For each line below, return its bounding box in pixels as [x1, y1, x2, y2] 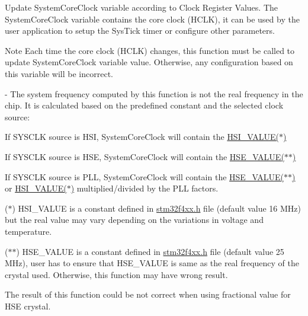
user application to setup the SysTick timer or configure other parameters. [5, 24, 275, 37]
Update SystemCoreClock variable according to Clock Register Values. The [5, 1, 278, 13]
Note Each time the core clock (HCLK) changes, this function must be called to [5, 44, 295, 56]
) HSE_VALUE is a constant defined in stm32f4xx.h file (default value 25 [16, 245, 284, 257]
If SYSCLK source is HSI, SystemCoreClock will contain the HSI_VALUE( [5, 130, 279, 143]
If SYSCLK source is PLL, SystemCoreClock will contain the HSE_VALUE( [5, 170, 284, 183]
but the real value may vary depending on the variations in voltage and [5, 213, 264, 226]
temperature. [5, 225, 52, 237]
